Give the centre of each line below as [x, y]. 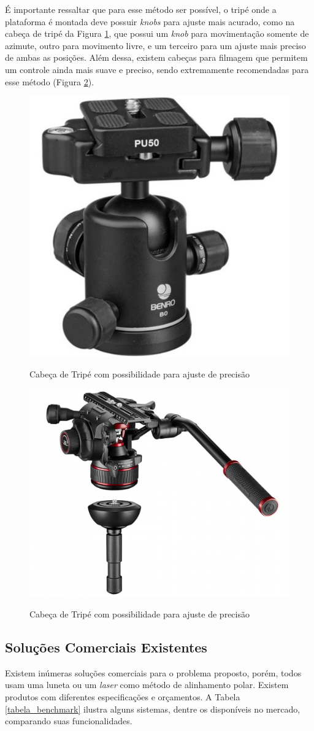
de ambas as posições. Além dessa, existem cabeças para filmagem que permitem [156, 57]
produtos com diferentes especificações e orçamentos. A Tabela [123, 697]
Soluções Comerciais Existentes [106, 647]
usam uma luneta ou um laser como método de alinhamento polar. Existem [147, 685]
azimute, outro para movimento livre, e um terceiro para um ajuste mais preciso [155, 45]
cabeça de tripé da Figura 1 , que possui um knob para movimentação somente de [157, 33]
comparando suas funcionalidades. [69, 721]
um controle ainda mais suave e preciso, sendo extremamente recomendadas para [157, 69]
